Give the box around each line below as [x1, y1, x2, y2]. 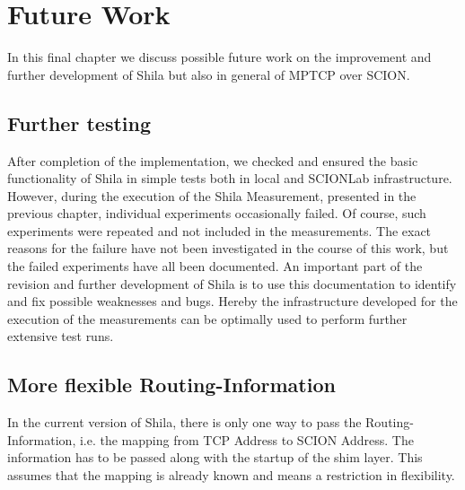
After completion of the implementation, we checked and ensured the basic [7, 151, 418, 170]
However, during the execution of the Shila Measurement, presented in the [7, 186, 417, 205]
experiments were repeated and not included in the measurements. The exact [7, 221, 432, 240]
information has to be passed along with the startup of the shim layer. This [7, 448, 423, 467]
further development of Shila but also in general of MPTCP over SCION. [7, 65, 410, 83]
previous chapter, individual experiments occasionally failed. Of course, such [7, 204, 426, 223]
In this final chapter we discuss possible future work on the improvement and [7, 48, 432, 66]
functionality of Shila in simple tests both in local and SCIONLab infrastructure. [7, 169, 452, 188]
